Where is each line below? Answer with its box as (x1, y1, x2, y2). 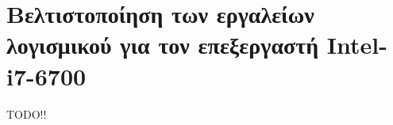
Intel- (326, 28, 387, 61)
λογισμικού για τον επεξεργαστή (6, 28, 319, 61)
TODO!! (6, 105, 47, 122)
